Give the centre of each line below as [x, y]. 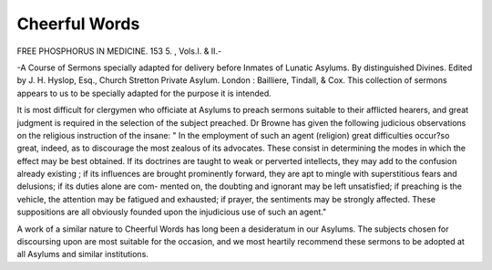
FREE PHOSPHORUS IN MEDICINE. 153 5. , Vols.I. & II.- [119, 51]
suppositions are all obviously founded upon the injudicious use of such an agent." [172, 212]
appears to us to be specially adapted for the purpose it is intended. [144, 93]
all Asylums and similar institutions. [83, 254]
